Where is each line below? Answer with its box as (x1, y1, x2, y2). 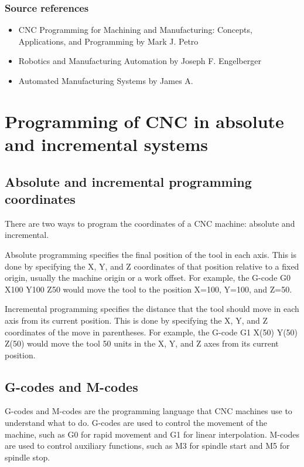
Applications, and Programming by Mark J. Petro (18, 35, 199, 47)
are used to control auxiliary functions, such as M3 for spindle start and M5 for (5, 439, 290, 452)
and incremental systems (5, 132, 208, 156)
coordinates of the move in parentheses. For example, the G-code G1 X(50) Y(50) (5, 325, 298, 338)
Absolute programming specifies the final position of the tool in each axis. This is (5, 248, 297, 260)
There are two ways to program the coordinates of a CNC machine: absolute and (5, 217, 295, 229)
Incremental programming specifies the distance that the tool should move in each (5, 303, 299, 315)
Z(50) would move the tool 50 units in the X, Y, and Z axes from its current (5, 337, 279, 350)
